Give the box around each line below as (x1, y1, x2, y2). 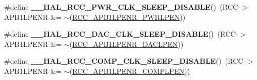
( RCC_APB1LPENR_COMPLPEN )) (69, 65, 190, 76)
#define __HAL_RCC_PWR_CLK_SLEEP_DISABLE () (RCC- (4, 2, 241, 12)
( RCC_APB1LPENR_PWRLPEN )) (69, 11, 186, 22)
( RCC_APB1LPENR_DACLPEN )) (69, 38, 184, 49)
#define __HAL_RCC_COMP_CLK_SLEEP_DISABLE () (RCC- (4, 56, 246, 66)
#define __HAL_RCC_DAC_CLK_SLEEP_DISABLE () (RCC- (4, 29, 239, 39)
